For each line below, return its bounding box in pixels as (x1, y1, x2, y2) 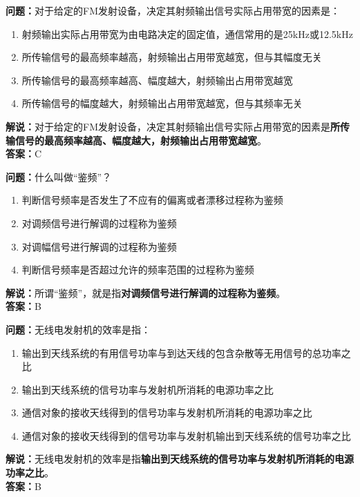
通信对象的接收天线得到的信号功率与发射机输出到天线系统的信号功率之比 (21, 428, 351, 442)
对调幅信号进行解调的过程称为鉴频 (21, 239, 177, 253)
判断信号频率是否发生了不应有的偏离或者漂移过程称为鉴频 (21, 193, 283, 207)
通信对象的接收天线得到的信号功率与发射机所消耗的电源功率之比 (21, 405, 312, 420)
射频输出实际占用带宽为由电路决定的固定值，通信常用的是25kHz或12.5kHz (21, 26, 353, 41)
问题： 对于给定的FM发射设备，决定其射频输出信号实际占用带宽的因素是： (6, 3, 340, 17)
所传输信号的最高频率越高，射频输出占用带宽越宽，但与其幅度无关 (21, 50, 322, 64)
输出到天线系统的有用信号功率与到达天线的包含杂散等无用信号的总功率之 (21, 345, 351, 360)
